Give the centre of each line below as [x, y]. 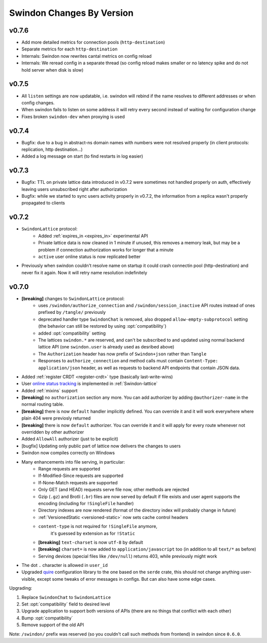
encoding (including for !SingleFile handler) [86, 503]
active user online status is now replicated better [89, 257]
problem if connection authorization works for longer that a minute [106, 250]
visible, [29, 579]
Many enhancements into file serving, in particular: [73, 462]
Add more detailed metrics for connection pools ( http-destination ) [93, 43]
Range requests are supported [69, 469]
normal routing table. [43, 404]
